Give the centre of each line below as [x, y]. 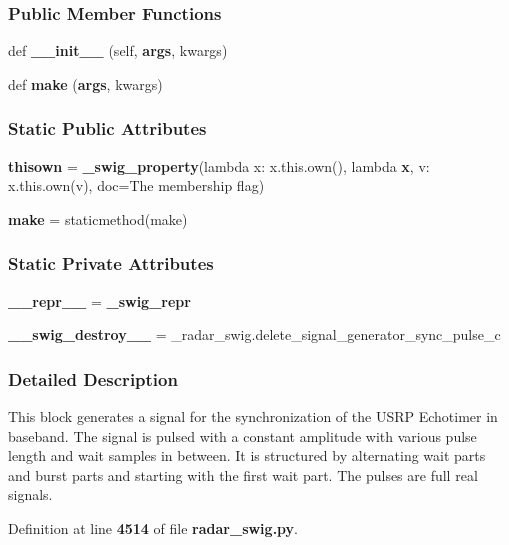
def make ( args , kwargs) [85, 83]
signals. [30, 494]
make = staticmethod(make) [98, 218]
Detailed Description [93, 378]
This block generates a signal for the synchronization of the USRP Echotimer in [253, 416]
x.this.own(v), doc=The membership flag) [136, 185]
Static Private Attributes [111, 263]
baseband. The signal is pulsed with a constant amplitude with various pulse [242, 435]
